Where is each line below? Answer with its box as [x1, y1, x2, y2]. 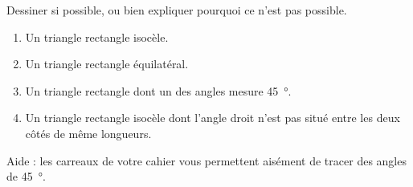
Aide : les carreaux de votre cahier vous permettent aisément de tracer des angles [6, 152, 407, 169]
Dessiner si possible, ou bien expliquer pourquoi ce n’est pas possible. [6, 2, 347, 18]
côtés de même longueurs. [25, 124, 152, 141]
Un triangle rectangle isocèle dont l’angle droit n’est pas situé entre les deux [25, 109, 400, 126]
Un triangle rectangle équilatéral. [25, 55, 189, 72]
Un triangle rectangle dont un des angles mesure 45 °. [25, 82, 292, 99]
